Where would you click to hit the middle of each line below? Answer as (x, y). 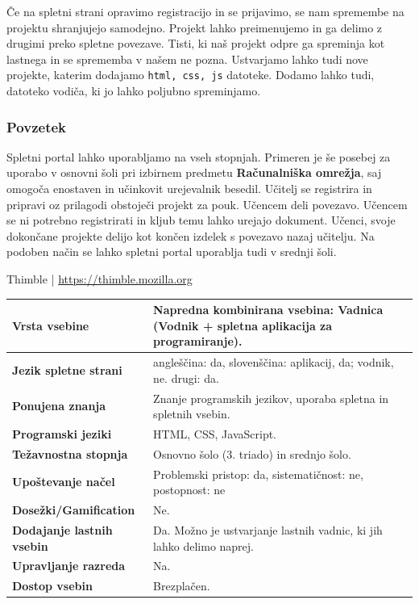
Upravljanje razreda (69, 566)
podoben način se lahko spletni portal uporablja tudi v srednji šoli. (172, 252)
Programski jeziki (62, 434)
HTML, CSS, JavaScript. (215, 434)
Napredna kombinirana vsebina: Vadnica (268, 310)
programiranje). (198, 341)
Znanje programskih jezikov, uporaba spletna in (271, 398)
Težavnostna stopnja (70, 453)
